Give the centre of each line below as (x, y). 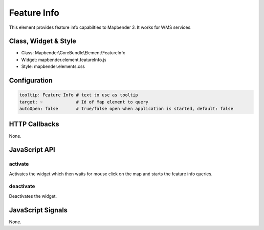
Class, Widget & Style (43, 41)
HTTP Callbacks (34, 124)
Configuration (31, 81)
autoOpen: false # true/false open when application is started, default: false (126, 109)
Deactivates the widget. (33, 196)
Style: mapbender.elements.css (53, 66)
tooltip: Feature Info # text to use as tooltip (79, 95)
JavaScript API (32, 150)
